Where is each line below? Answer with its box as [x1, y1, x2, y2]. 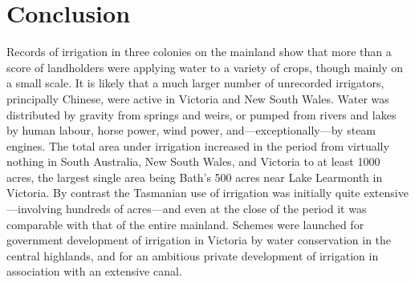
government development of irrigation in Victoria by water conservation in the [6, 232, 392, 248]
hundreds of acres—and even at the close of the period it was [65, 200, 367, 217]
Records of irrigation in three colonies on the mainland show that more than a [6, 43, 392, 60]
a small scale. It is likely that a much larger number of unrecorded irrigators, [6, 75, 384, 91]
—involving [6, 200, 63, 217]
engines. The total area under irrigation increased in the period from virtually [6, 137, 389, 154]
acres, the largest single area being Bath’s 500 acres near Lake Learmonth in [6, 168, 383, 185]
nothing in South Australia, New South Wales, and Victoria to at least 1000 [6, 153, 380, 170]
